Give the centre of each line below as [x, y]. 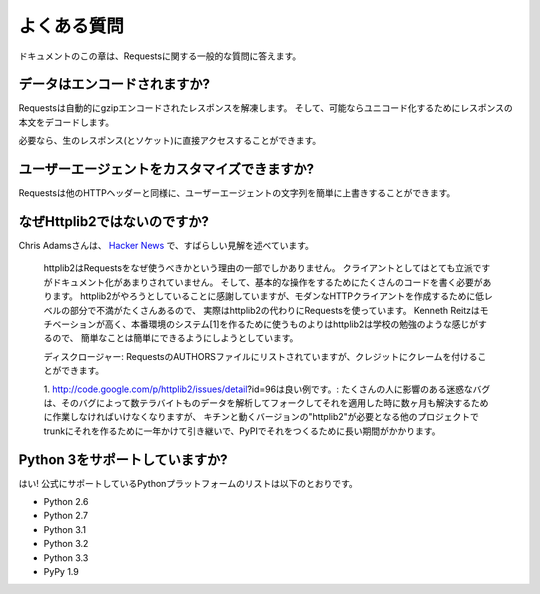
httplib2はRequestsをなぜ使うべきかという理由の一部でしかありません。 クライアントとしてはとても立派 [258, 268]
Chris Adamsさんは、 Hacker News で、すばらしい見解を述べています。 [166, 246]
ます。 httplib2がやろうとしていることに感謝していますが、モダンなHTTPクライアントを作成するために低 [268, 296]
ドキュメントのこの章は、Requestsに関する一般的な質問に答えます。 [160, 56]
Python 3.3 [66, 557]
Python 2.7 [66, 516]
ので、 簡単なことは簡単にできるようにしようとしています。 [175, 338]
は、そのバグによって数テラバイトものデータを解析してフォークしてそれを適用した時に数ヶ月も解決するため [266, 402]
